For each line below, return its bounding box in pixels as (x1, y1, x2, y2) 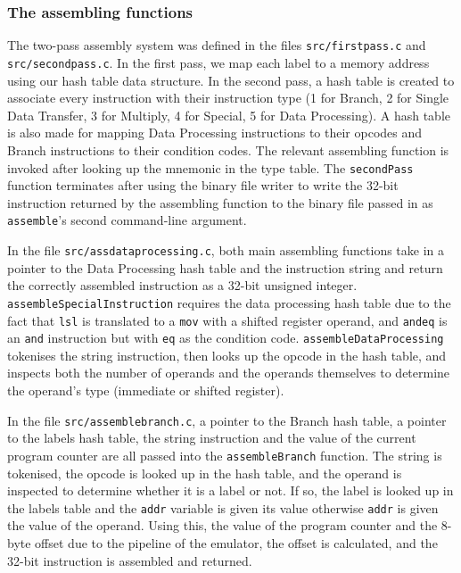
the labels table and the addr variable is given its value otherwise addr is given (7, 498, 439, 517)
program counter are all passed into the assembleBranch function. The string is (7, 445, 442, 464)
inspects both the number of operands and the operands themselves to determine (7, 363, 450, 382)
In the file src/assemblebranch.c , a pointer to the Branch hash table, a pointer (7, 411, 447, 429)
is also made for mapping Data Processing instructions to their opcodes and (7, 123, 423, 142)
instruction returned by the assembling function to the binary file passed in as (7, 193, 433, 212)
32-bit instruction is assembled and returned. (7, 551, 252, 569)
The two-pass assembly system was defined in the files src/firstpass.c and (7, 36, 426, 54)
